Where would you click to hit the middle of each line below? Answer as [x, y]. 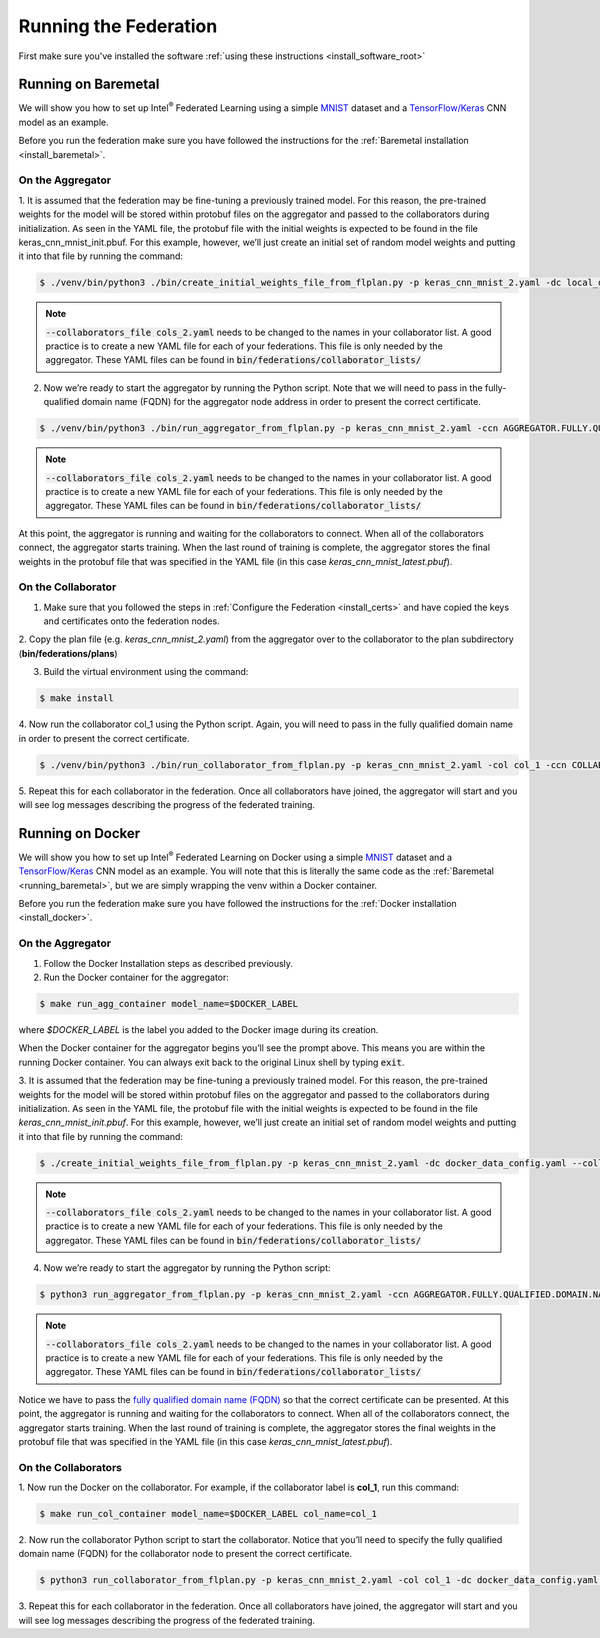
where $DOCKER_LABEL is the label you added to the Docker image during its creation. [198, 1029]
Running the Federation [118, 26]
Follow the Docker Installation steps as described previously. [168, 963]
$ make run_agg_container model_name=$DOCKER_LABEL [169, 1003]
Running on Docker [79, 833]
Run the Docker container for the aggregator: [136, 977]
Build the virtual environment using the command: [146, 672]
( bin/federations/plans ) [68, 653]
